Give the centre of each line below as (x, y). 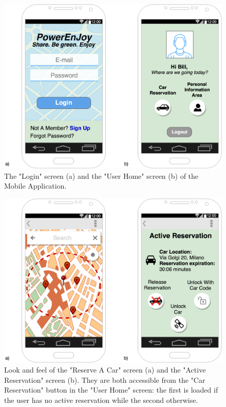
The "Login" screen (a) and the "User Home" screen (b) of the (101, 175)
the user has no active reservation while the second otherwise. (101, 400)
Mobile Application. (35, 186)
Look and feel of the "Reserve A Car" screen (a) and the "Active (105, 370)
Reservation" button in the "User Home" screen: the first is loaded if (111, 390)
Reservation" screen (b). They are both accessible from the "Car (105, 380)
